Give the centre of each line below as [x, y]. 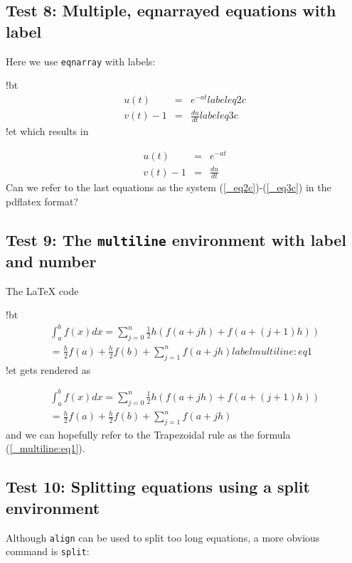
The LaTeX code [42, 290]
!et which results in [47, 131]
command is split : [48, 551]
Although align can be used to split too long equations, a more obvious [163, 537]
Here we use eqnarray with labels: [81, 61]
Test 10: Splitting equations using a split [158, 487]
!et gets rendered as [48, 369]
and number [51, 261]
